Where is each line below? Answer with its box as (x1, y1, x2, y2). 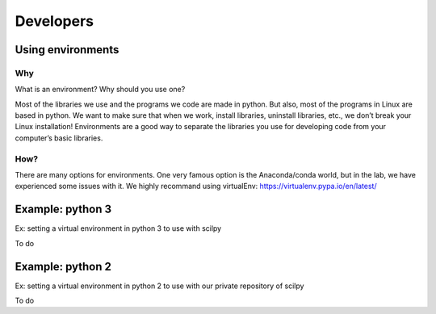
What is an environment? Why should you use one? (15, 85, 186, 94)
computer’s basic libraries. (15, 133, 103, 143)
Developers (15, 12, 94, 30)
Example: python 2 (15, 259, 112, 274)
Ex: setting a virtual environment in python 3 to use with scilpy (15, 224, 222, 233)
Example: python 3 (15, 203, 112, 216)
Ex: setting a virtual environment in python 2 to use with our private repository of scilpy (15, 281, 304, 291)
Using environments (15, 43, 119, 57)
